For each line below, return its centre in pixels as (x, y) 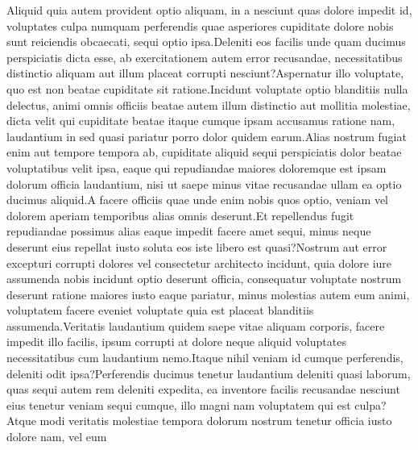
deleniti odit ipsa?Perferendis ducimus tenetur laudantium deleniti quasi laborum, (209, 373)
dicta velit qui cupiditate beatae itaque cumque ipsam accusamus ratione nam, (201, 121)
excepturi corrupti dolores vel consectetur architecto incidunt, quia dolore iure (199, 262)
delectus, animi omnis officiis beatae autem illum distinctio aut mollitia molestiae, (209, 104)
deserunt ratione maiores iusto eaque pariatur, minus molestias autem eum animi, (208, 294)
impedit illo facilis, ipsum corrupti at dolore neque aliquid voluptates (176, 342)
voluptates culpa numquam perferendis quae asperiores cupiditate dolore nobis (200, 25)
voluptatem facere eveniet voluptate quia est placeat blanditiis (160, 310)
